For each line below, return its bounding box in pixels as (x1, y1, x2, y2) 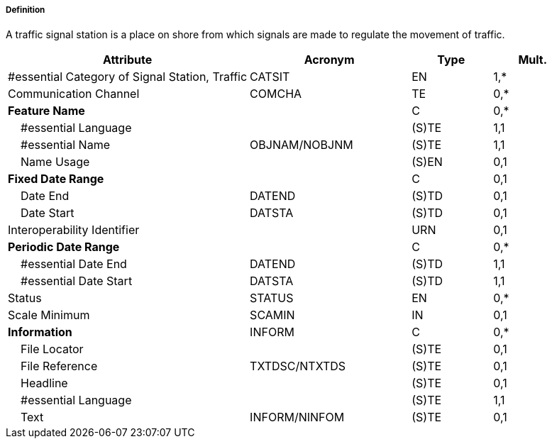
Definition (6, 5, 45, 15)
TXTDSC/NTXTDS (250, 359, 346, 374)
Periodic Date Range (8, 240, 120, 255)
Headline (21, 376, 68, 391)
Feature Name (8, 104, 85, 118)
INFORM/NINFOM (250, 410, 345, 425)
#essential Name (21, 138, 110, 152)
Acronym (304, 52, 355, 67)
